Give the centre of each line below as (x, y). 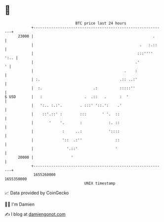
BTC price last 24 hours (101, 23)
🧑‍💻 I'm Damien (20, 204)
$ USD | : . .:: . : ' (67, 97)
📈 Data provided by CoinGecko (37, 193)
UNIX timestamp (100, 183)
